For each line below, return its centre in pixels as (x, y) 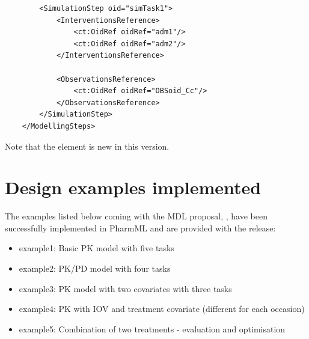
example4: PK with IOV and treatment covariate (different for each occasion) (162, 309)
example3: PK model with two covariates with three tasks (125, 288)
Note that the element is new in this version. (87, 146)
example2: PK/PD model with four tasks (95, 268)
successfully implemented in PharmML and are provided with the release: (140, 228)
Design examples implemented (133, 187)
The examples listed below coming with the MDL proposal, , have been (136, 216)
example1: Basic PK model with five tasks (96, 248)
